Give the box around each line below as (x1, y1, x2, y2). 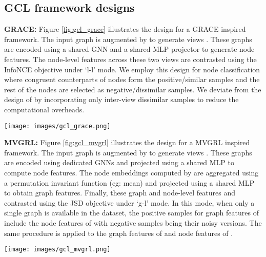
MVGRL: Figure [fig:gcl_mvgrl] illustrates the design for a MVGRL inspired (4, 137, 250, 148)
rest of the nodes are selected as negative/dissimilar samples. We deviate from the (4, 84, 261, 94)
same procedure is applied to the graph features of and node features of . (4, 227, 233, 238)
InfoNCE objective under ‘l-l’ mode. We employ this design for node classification (4, 64, 260, 74)
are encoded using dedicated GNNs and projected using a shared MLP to (4, 157, 234, 168)
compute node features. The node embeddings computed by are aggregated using (4, 167, 259, 177)
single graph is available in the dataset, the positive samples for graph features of (4, 207, 259, 218)
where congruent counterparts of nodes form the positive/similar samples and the (4, 74, 260, 85)
